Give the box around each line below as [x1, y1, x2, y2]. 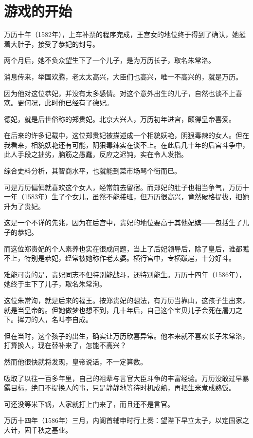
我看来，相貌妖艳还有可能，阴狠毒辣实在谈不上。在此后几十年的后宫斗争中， [4, 139, 249, 150]
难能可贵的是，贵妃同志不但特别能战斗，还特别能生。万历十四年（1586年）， [4, 269, 246, 279]
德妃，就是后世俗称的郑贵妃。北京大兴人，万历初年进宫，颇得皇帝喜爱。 [4, 114, 235, 124]
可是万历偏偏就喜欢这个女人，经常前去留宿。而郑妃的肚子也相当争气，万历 [4, 182, 242, 192]
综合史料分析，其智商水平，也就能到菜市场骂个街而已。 [4, 166, 181, 176]
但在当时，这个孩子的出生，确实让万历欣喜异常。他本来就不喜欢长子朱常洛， [4, 330, 249, 341]
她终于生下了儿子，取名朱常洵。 [4, 279, 106, 289]
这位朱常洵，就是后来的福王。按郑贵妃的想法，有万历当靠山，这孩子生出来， [4, 295, 249, 305]
